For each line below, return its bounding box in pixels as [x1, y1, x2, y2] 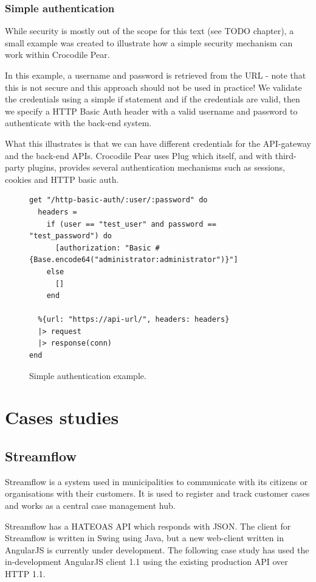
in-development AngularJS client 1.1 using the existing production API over [5, 555, 288, 568]
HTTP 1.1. [5, 567, 46, 580]
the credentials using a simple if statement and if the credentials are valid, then [5, 93, 300, 105]
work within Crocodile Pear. [5, 48, 110, 61]
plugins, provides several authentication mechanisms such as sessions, [27, 161, 285, 174]
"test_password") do [29, 232, 112, 241]
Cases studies [5, 405, 119, 430]
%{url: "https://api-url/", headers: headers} [38, 315, 230, 324]
